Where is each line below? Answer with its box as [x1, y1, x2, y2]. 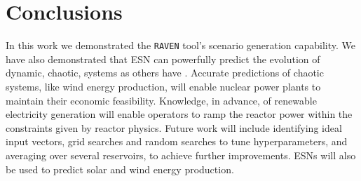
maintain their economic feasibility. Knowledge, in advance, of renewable [6, 93, 317, 107]
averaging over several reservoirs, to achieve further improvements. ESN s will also [6, 147, 356, 162]
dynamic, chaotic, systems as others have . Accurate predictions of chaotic [6, 65, 324, 80]
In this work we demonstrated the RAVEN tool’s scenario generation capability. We [6, 38, 356, 53]
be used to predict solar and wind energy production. [6, 161, 234, 176]
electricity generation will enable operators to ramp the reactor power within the [6, 107, 353, 121]
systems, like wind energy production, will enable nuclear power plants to [6, 79, 321, 93]
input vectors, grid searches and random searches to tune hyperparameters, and [6, 134, 348, 149]
